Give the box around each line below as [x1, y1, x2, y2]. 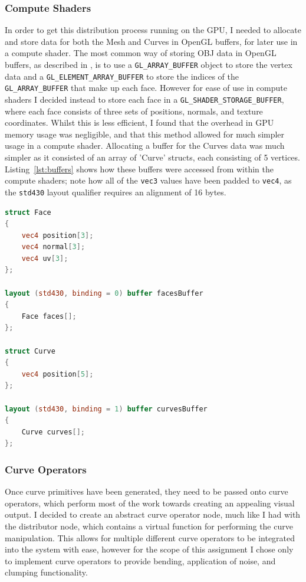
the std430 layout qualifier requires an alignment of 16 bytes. [5, 185, 226, 198]
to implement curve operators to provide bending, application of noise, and [5, 554, 276, 567]
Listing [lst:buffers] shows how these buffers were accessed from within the [5, 162, 274, 175]
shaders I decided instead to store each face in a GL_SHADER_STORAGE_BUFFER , [5, 93, 284, 105]
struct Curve [5, 346, 55, 355]
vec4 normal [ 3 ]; [21, 243, 85, 251]
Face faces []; [21, 312, 77, 321]
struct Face [5, 208, 51, 217]
